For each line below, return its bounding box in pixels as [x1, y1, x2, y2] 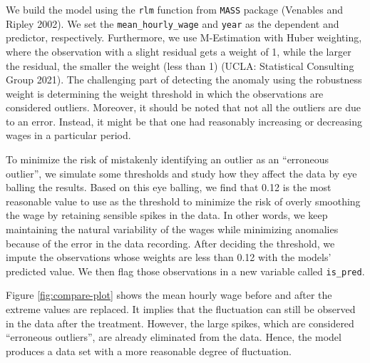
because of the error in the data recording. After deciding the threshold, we [6, 235, 335, 250]
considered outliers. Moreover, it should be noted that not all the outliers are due [6, 100, 361, 115]
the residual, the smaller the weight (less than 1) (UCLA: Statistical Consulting [6, 58, 354, 73]
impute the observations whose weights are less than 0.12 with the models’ [6, 250, 332, 265]
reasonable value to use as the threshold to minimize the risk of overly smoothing [6, 193, 361, 208]
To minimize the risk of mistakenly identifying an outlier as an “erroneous [6, 152, 329, 167]
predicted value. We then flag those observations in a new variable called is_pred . [6, 263, 365, 278]
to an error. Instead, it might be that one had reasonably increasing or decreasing [6, 113, 362, 128]
